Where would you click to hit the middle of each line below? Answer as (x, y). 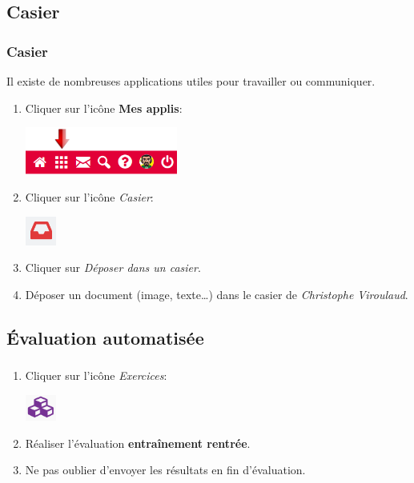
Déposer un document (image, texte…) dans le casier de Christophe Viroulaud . (217, 294)
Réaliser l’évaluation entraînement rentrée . (138, 443)
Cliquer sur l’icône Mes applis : (104, 108)
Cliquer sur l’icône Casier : (89, 197)
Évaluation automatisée (105, 337)
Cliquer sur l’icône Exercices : (96, 375)
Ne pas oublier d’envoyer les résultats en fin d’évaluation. (165, 470)
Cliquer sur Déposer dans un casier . (113, 267)
